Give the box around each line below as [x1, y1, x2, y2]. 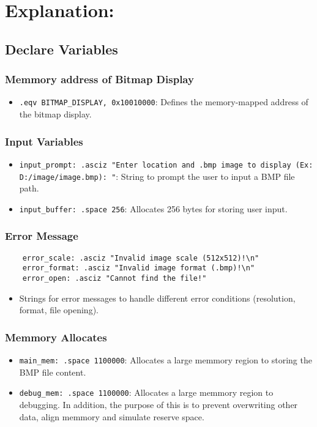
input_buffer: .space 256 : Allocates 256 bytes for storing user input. [19, 202, 288, 215]
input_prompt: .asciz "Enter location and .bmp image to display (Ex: [19, 160, 313, 169]
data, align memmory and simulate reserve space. [19, 410, 204, 423]
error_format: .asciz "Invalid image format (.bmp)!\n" [22, 264, 255, 273]
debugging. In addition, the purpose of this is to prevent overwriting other [19, 398, 298, 410]
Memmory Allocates [5, 329, 107, 344]
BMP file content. [19, 365, 86, 378]
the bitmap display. [19, 108, 92, 121]
